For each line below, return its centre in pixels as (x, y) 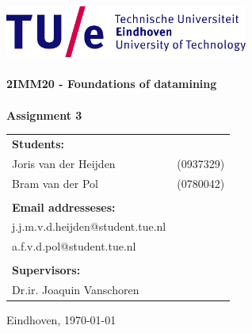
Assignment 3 (44, 115)
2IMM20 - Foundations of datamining (112, 84)
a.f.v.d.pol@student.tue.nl (74, 246)
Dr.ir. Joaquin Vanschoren (76, 290)
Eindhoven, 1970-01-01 (61, 320)
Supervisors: (46, 270)
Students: (38, 143)
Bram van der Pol (55, 183)
